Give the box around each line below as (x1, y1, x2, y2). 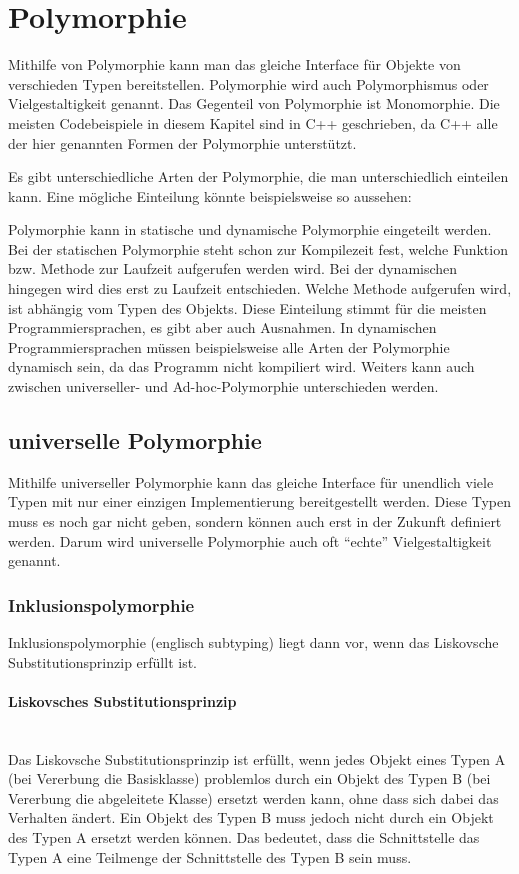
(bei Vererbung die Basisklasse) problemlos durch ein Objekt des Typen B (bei (8, 768, 491, 789)
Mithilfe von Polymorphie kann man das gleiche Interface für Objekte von (8, 54, 461, 75)
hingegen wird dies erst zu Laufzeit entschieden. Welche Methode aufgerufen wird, (8, 278, 512, 299)
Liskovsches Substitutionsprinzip (8, 690, 237, 711)
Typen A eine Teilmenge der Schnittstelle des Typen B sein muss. (8, 846, 412, 867)
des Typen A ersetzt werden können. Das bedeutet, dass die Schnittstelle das (8, 826, 480, 847)
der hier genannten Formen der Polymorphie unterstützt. (8, 132, 357, 153)
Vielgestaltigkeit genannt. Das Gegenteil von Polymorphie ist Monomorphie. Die (8, 93, 500, 114)
